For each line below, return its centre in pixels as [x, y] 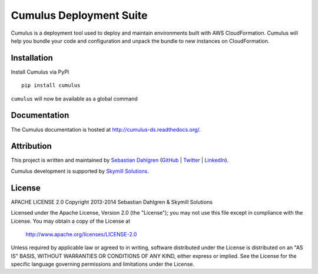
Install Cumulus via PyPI [40, 72]
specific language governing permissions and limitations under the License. [102, 264]
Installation [32, 58]
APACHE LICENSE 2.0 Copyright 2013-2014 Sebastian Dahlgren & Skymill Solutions [112, 202]
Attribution [32, 146]
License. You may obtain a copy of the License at [71, 221]
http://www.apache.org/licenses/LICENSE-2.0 [81, 234]
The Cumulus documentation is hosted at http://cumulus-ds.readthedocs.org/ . [106, 129]
